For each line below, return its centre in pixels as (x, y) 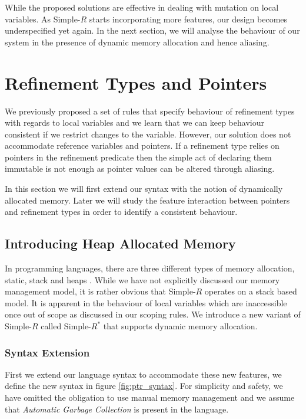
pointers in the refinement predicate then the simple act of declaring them (138, 157)
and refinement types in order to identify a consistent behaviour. (121, 212)
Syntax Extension (47, 352)
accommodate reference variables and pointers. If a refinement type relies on (142, 145)
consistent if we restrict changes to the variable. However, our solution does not (148, 134)
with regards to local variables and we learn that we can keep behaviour (134, 122)
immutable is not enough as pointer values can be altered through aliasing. (140, 168)
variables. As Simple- (43, 19)
